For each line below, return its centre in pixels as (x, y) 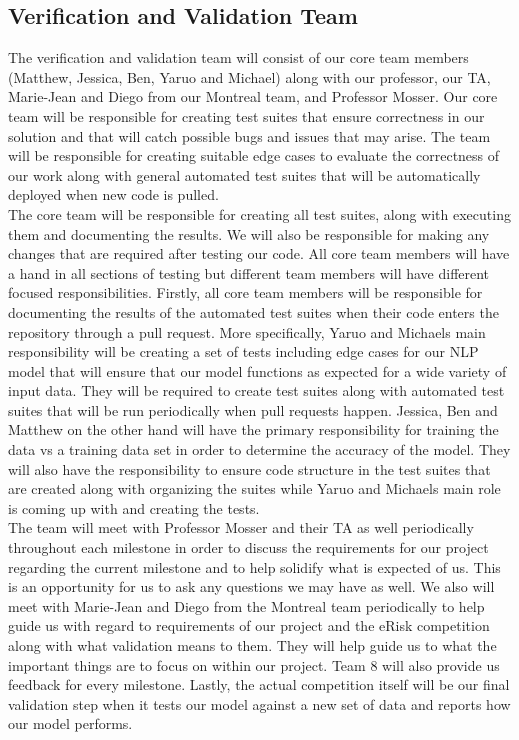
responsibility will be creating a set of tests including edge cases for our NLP (243, 351)
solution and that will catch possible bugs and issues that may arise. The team (249, 135)
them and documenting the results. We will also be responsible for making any (249, 233)
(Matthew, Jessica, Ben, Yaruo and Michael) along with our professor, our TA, (249, 76)
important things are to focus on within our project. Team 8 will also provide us (254, 664)
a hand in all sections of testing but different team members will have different (249, 272)
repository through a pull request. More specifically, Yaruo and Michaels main (247, 331)
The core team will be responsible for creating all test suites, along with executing (259, 213)
